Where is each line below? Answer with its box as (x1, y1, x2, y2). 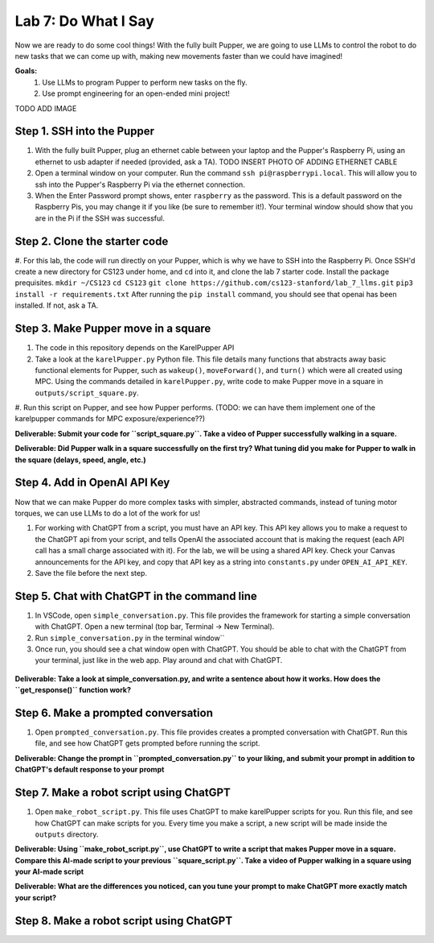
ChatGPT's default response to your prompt (14, 765, 165, 775)
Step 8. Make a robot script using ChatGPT (14, 914, 233, 928)
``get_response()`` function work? (14, 685, 132, 695)
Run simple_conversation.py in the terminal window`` (35, 633, 225, 643)
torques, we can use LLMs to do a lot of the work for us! (14, 508, 201, 518)
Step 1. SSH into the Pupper (14, 125, 155, 139)
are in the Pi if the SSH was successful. (35, 213, 165, 223)
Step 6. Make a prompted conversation (14, 705, 213, 720)
